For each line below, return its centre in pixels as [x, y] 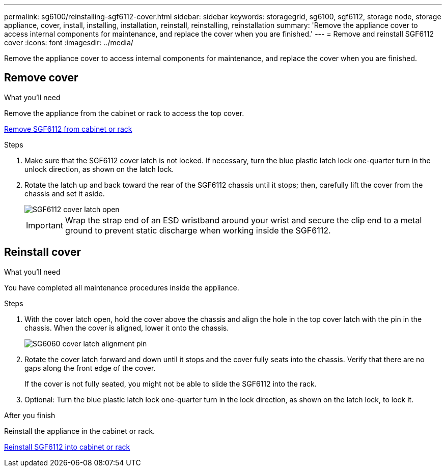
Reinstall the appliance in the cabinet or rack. [80, 431]
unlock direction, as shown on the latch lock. [99, 169]
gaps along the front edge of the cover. [90, 368]
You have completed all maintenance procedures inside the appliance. [122, 287]
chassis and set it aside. [65, 193]
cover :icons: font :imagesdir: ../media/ [69, 42]
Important [45, 225]
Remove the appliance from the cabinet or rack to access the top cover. [124, 113]
